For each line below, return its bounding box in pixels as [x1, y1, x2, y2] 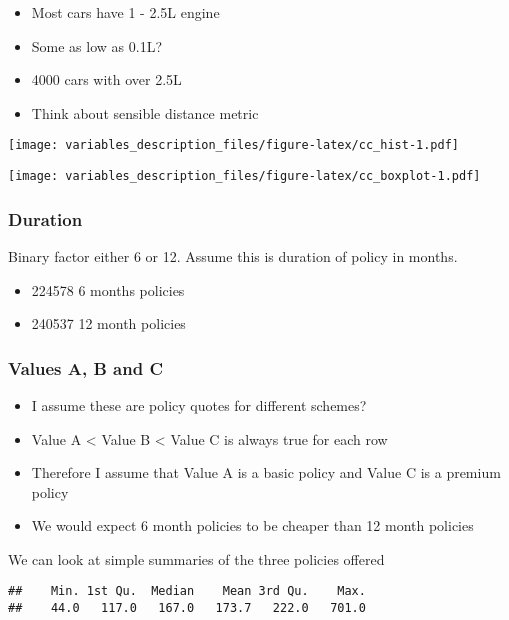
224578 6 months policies [31, 279, 185, 300]
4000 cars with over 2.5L [31, 69, 182, 90]
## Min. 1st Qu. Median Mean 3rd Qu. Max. [8, 584, 366, 599]
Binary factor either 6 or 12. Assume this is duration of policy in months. [8, 245, 458, 266]
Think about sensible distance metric [31, 102, 259, 123]
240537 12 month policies [31, 313, 186, 334]
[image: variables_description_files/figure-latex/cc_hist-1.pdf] [8, 138, 460, 153]
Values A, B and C [8, 355, 164, 380]
